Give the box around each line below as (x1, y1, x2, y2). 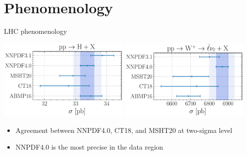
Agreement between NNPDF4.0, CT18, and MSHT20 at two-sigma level (15, 125, 232, 135)
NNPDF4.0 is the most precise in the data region (15, 141, 163, 152)
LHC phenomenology (4, 26, 67, 36)
